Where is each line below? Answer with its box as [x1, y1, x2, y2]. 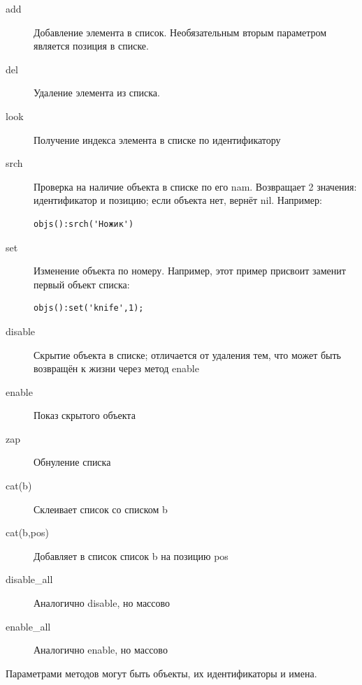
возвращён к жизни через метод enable [34, 361, 199, 376]
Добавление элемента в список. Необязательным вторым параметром [34, 24, 327, 39]
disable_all [6, 572, 53, 587]
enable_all [6, 619, 51, 633]
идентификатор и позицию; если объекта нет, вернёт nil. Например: [34, 193, 322, 207]
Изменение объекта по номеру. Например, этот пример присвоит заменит [34, 263, 346, 278]
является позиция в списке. [34, 38, 149, 53]
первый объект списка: [34, 277, 130, 291]
